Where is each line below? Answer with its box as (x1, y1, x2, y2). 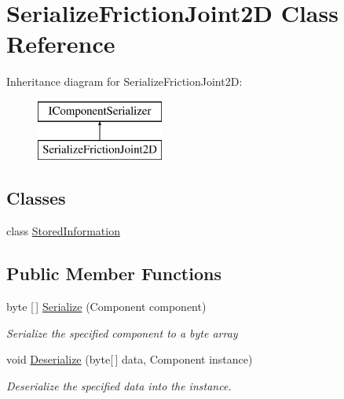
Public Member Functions (6, 261, 221, 286)
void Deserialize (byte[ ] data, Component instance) (6, 351, 253, 368)
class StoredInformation (6, 223, 120, 239)
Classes (6, 186, 66, 210)
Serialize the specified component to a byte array (6, 324, 238, 341)
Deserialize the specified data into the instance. (6, 377, 232, 393)
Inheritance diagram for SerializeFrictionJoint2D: (6, 73, 243, 90)
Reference (6, 28, 115, 60)
